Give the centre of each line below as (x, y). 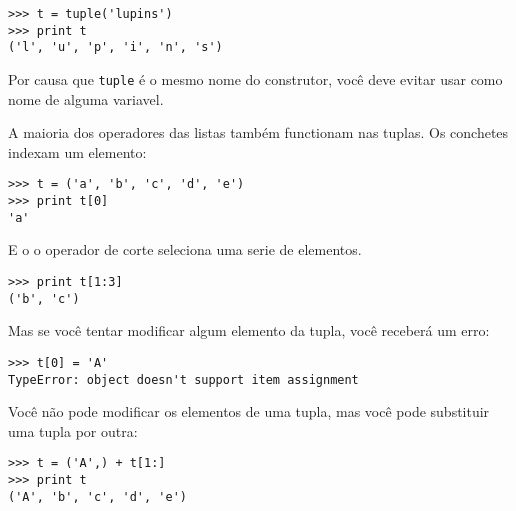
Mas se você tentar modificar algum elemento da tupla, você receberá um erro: (249, 330)
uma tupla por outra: (73, 430)
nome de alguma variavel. (86, 98)
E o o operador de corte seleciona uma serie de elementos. (185, 249)
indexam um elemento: (77, 151)
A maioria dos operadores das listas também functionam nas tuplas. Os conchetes (258, 132)
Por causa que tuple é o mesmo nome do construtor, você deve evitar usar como (255, 78)
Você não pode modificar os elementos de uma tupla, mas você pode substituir (249, 411)
